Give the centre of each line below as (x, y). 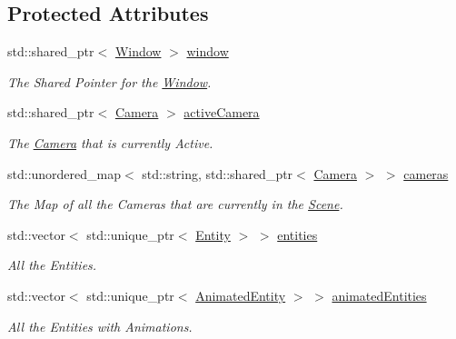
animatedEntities (379, 295)
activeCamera (222, 112)
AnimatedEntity (241, 295)
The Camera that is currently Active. (110, 142)
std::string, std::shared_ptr (218, 173)
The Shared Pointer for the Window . (109, 81)
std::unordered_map (64, 173)
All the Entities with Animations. (100, 326)
